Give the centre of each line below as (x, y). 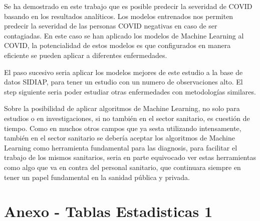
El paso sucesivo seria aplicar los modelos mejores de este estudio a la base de (123, 72)
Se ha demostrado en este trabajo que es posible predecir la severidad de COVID (128, 6)
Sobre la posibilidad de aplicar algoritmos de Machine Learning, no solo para (122, 108)
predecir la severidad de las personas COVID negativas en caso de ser (111, 26)
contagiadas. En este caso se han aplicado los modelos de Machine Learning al (124, 35)
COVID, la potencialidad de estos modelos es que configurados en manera (117, 45)
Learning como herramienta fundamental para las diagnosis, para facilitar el (121, 147)
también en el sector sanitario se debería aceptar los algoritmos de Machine (119, 138)
